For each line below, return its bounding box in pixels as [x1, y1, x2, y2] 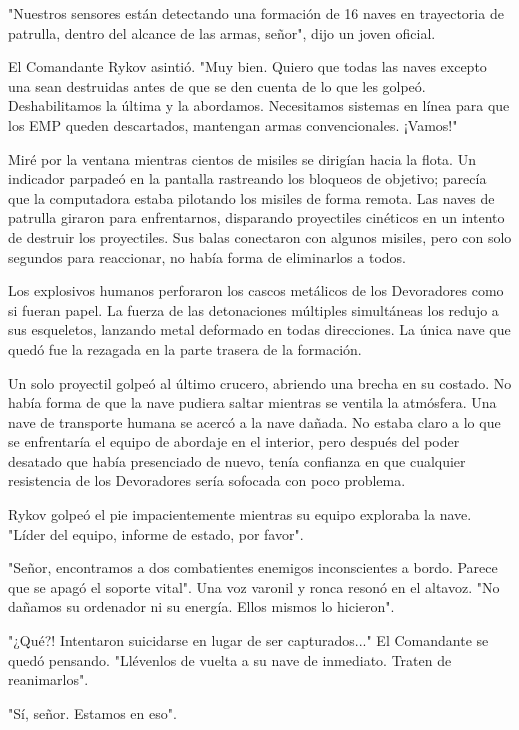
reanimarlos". [8, 669, 89, 690]
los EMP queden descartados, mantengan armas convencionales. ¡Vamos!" [8, 114, 458, 135]
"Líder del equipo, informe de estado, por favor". [8, 523, 304, 544]
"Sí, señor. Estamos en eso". [8, 702, 177, 723]
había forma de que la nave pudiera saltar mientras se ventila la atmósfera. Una [8, 392, 497, 413]
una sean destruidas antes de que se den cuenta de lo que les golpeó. [8, 75, 426, 96]
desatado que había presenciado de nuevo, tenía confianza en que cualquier [8, 450, 466, 471]
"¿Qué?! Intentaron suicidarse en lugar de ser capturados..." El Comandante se [8, 630, 489, 651]
